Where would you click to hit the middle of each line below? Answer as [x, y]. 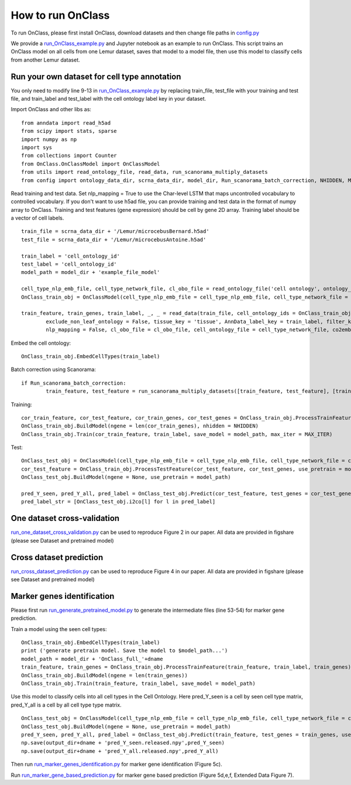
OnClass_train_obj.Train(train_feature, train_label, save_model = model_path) [138, 684]
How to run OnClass [60, 15]
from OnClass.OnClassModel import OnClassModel [91, 164]
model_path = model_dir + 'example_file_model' [91, 272]
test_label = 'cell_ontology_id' [69, 264]
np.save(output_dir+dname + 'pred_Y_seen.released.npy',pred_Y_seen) [123, 743]
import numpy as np [49, 139]
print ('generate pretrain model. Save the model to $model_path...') [125, 651]
